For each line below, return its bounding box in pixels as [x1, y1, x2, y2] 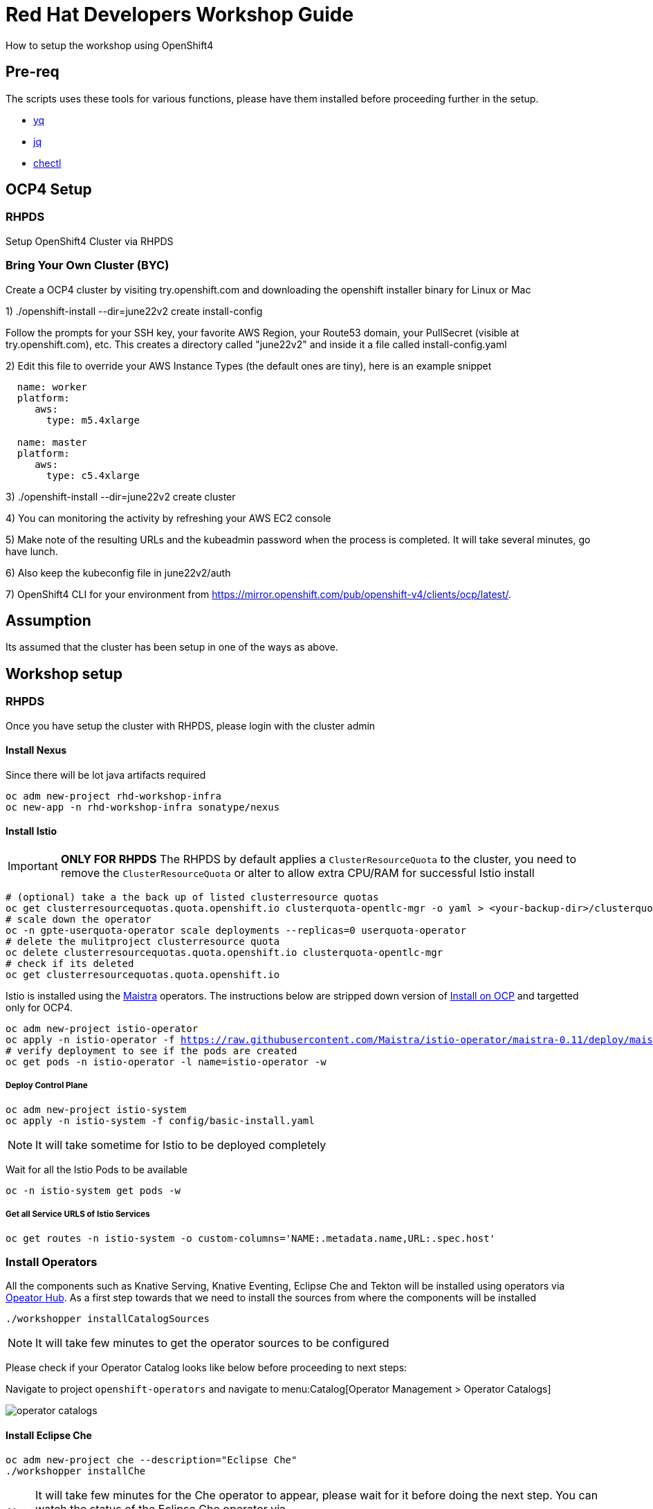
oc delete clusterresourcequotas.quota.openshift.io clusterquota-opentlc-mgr [6, 947, 443, 959]
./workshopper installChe [6, 1465, 146, 1476]
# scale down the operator [6, 914, 151, 925]
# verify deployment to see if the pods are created [6, 1045, 297, 1057]
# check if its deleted [6, 958, 134, 970]
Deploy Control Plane [6, 1081, 88, 1091]
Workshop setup [6, 665, 122, 683]
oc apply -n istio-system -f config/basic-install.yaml [6, 1114, 315, 1126]
